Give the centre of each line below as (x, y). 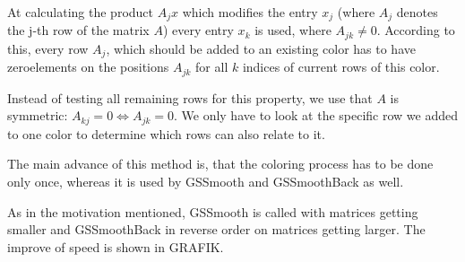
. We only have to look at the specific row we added (315, 115)
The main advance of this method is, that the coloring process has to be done (220, 164)
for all (212, 67)
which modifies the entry (250, 12)
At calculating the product (81, 12)
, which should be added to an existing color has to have (261, 48)
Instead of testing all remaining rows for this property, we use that (190, 97)
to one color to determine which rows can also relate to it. (166, 133)
